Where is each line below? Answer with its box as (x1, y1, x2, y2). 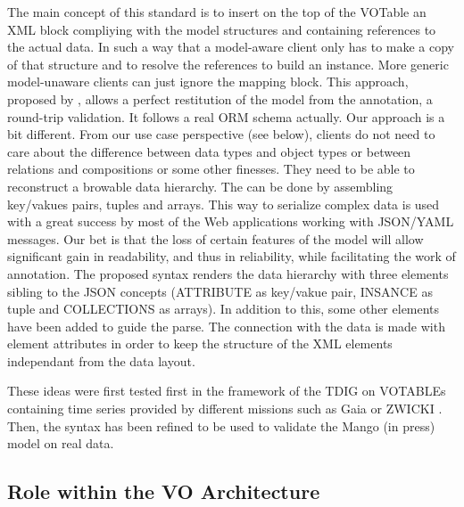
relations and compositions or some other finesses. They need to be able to (7, 159, 415, 178)
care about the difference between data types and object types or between (7, 142, 411, 160)
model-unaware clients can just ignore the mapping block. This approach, (7, 72, 409, 91)
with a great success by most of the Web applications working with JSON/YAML (7, 212, 454, 231)
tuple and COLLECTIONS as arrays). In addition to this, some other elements (7, 299, 440, 318)
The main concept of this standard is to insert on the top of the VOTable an (7, 3, 427, 20)
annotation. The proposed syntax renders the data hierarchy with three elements (7, 264, 449, 282)
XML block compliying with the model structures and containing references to (7, 20, 436, 38)
